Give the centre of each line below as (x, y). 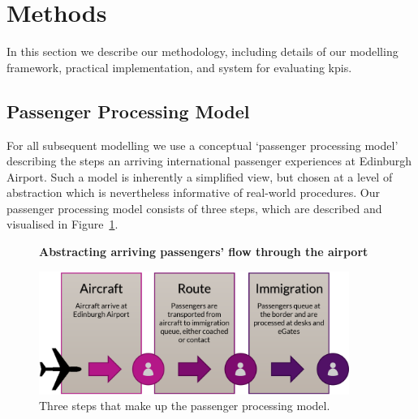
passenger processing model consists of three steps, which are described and (194, 208)
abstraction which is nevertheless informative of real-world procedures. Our (193, 192)
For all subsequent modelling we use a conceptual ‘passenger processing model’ (203, 145)
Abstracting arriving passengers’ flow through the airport (204, 252)
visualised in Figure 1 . (62, 224)
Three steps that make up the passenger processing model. (185, 406)
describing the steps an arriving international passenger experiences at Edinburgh (209, 161)
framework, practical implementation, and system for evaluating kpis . (179, 67)
